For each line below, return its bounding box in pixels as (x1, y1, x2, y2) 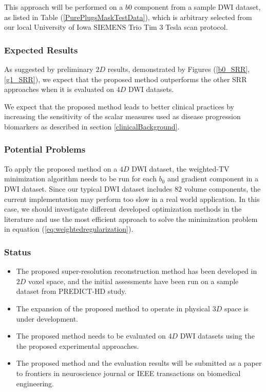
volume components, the (184, 183, 261, 194)
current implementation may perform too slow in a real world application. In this (4, 193, 260, 204)
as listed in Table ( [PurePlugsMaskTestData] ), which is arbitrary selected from (4, 11, 252, 22)
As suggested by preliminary (4, 64, 93, 74)
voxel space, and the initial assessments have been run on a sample (28, 275, 239, 286)
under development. (16, 313, 79, 324)
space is (224, 303, 249, 313)
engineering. (16, 378, 54, 388)
